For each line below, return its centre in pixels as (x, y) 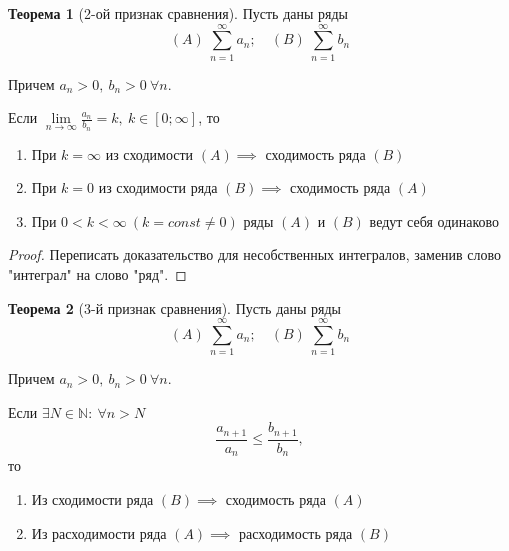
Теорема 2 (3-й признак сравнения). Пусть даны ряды (175, 307)
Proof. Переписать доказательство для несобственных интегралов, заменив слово (255, 254)
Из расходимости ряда (99, 532)
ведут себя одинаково (434, 220)
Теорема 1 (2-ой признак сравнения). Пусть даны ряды (178, 13)
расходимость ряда (295, 532)
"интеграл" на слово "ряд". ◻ (97, 273)
